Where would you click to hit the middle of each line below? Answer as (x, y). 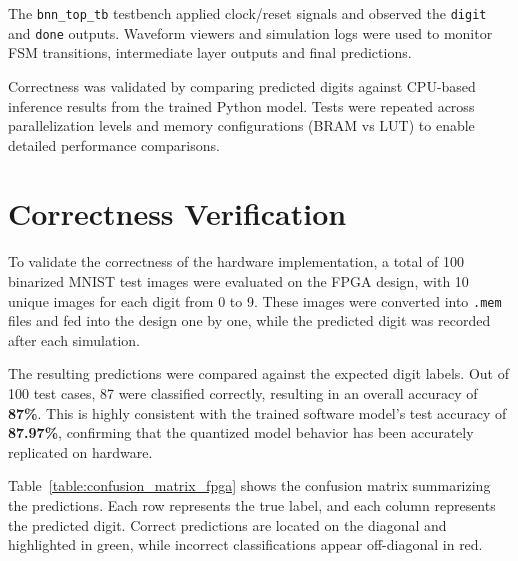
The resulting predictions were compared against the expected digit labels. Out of (258, 373)
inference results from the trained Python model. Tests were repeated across (241, 105)
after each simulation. (74, 339)
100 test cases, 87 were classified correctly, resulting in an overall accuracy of (243, 393)
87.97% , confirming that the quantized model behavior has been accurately (241, 432)
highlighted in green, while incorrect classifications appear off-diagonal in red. (245, 544)
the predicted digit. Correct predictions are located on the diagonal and (227, 524)
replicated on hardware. (80, 451)
